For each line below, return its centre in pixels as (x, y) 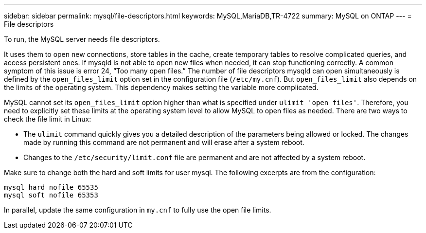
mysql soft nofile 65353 (51, 195)
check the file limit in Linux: (48, 119)
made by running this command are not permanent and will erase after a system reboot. (164, 142)
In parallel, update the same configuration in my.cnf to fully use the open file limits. (138, 210)
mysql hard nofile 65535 (51, 187)
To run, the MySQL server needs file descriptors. (82, 39)
